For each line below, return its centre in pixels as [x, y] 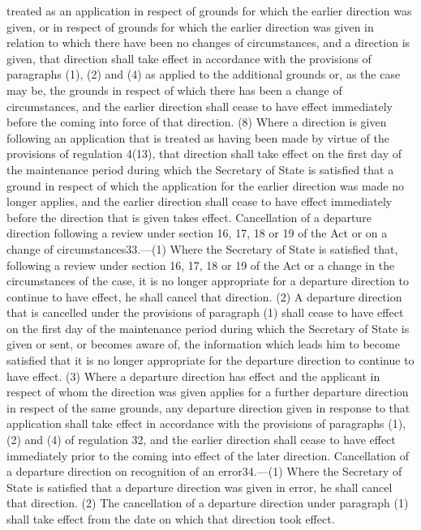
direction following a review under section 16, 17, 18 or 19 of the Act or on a [197, 233]
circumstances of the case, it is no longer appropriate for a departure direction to [208, 281]
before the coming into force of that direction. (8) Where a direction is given [197, 122]
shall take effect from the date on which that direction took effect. [171, 519]
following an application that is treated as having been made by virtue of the [198, 137]
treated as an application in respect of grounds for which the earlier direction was [209, 11]
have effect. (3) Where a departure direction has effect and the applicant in [193, 376]
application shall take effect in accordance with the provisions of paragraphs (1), [206, 423]
